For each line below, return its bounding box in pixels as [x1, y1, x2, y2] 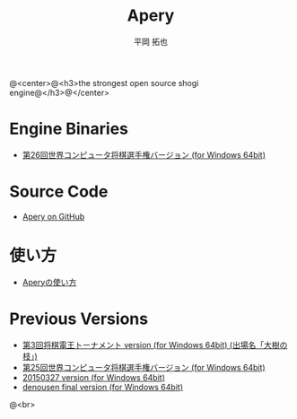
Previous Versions [9, 309, 149, 328]
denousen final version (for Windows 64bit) [22, 381, 184, 392]
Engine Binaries [9, 118, 128, 139]
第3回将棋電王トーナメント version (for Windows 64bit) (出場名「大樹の [22, 339, 288, 350]
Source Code [9, 181, 109, 202]
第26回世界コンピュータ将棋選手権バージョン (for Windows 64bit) [22, 149, 266, 160]
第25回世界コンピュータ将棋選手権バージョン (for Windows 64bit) [22, 362, 266, 372]
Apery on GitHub [22, 211, 85, 222]
